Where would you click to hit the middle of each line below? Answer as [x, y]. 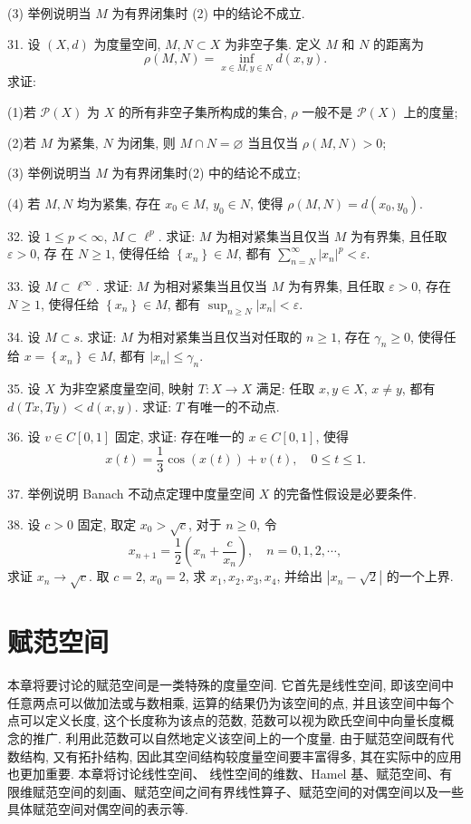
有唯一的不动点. [233, 406]
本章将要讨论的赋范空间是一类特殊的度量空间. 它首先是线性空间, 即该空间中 [231, 685]
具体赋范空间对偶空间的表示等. [98, 809]
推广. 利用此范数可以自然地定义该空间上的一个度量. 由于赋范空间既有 [237, 738]
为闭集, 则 [146, 142]
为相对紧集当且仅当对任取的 [220, 336]
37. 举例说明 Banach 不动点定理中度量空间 [131, 493]
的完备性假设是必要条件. [345, 493]
